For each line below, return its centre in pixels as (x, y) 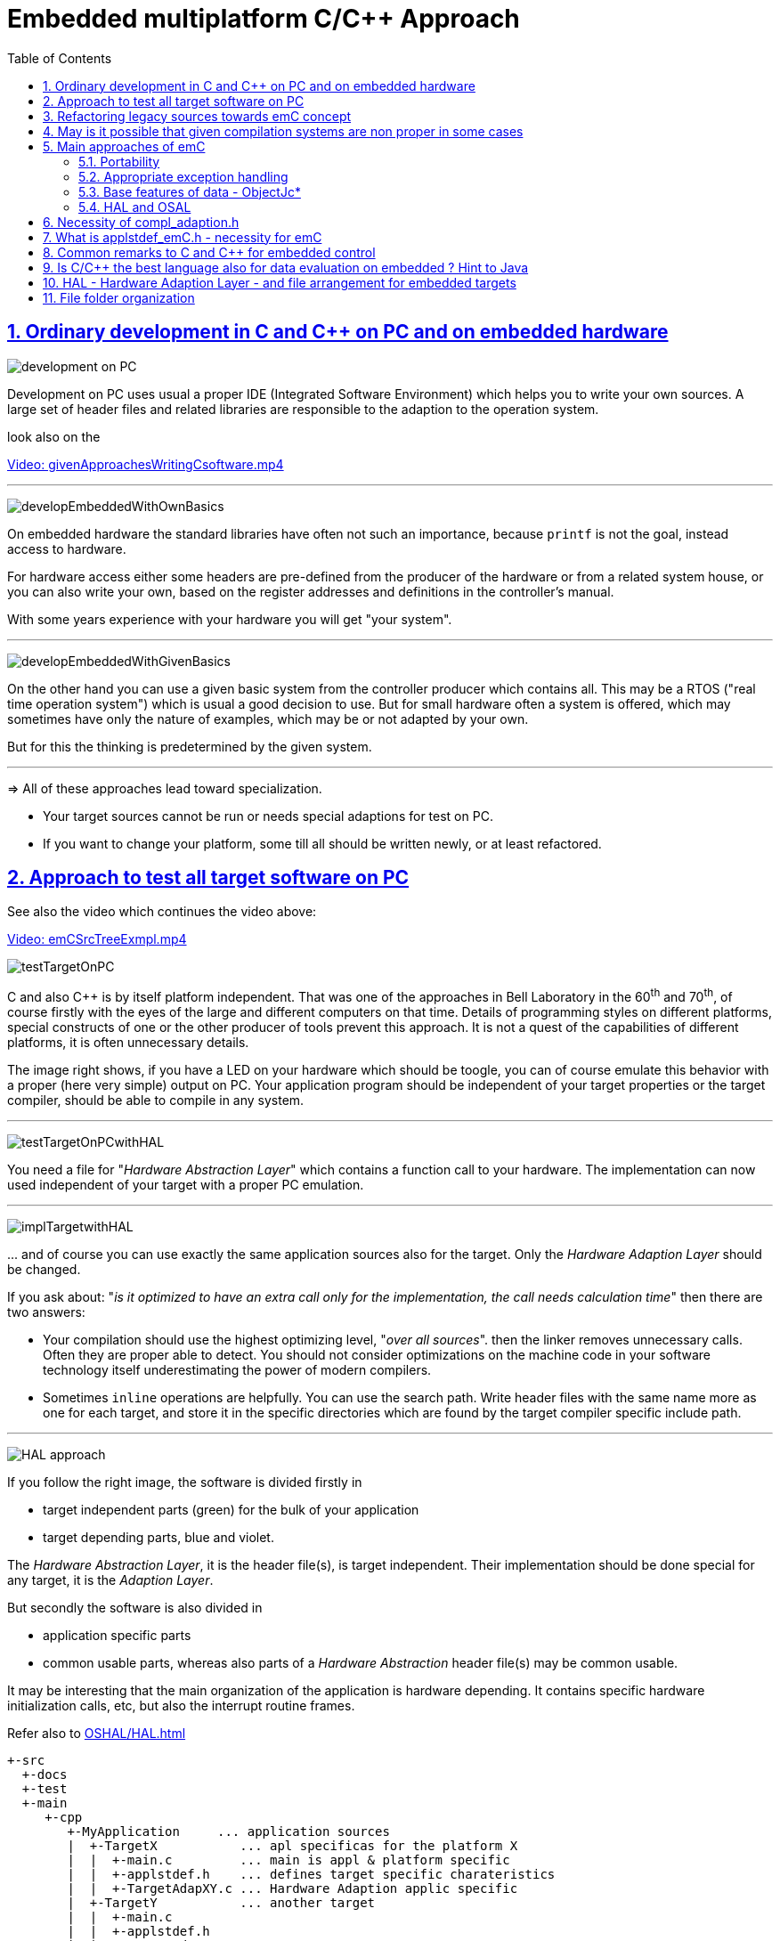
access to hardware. (67, 548)
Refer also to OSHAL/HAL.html (97, 1734)
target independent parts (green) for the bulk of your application (231, 1510)
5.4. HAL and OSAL (135, 207)
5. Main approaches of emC (124, 146)
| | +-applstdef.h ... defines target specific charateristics (311, 1875)
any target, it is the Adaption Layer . (110, 1580)
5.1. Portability (119, 161)
